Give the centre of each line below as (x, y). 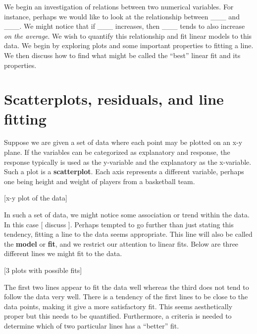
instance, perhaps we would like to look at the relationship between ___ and (122, 16)
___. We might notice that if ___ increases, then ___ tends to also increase (125, 26)
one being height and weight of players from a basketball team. (100, 181)
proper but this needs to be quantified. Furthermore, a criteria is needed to (118, 316)
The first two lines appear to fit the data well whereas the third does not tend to (127, 287)
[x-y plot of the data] (36, 198)
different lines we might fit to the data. (63, 253)
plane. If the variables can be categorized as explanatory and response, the (117, 152)
